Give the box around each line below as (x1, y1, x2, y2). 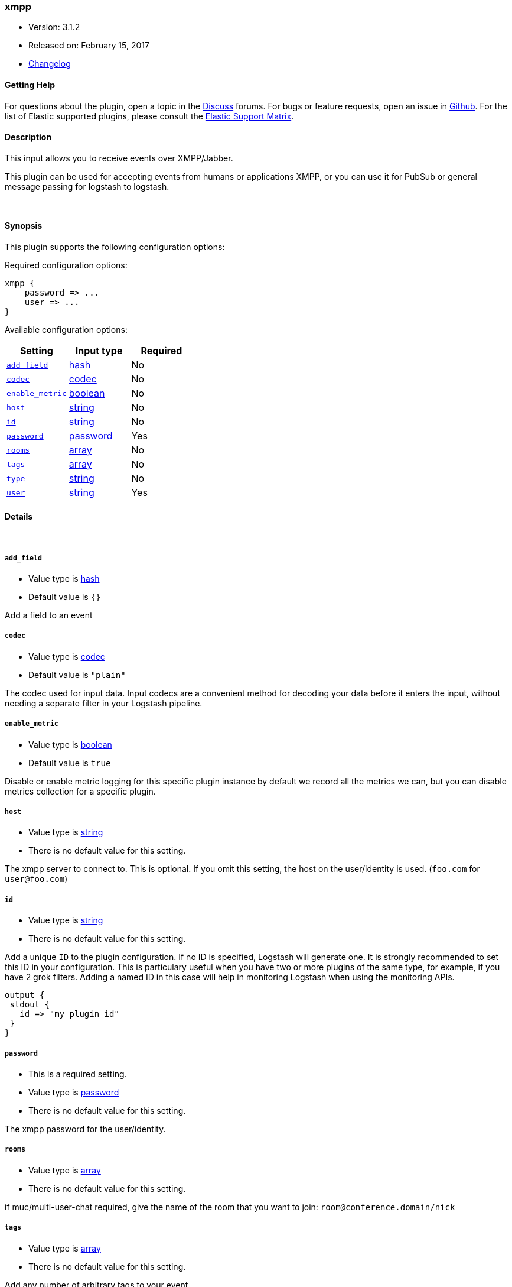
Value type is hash (28, 573, 100, 584)
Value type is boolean (28, 739, 112, 750)
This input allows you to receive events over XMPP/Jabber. (5, 153, 233, 163)
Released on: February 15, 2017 (28, 40, 149, 51)
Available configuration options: (5, 325, 128, 335)
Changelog (28, 59, 71, 69)
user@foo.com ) (5, 874, 68, 884)
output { (5, 990, 45, 1000)
